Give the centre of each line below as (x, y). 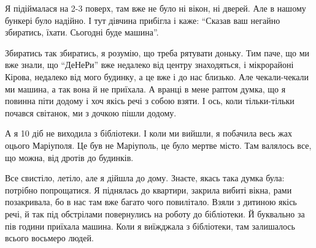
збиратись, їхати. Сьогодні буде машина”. (82, 32)
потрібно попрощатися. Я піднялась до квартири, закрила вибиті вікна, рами (148, 190)
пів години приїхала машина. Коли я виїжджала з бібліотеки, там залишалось (150, 226)
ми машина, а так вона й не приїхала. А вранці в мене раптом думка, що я (145, 88)
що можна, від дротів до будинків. (69, 157)
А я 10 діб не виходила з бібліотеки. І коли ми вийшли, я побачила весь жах (148, 133)
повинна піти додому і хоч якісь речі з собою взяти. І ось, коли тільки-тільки (150, 101)
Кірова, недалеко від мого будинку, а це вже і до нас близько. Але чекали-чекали (157, 76)
